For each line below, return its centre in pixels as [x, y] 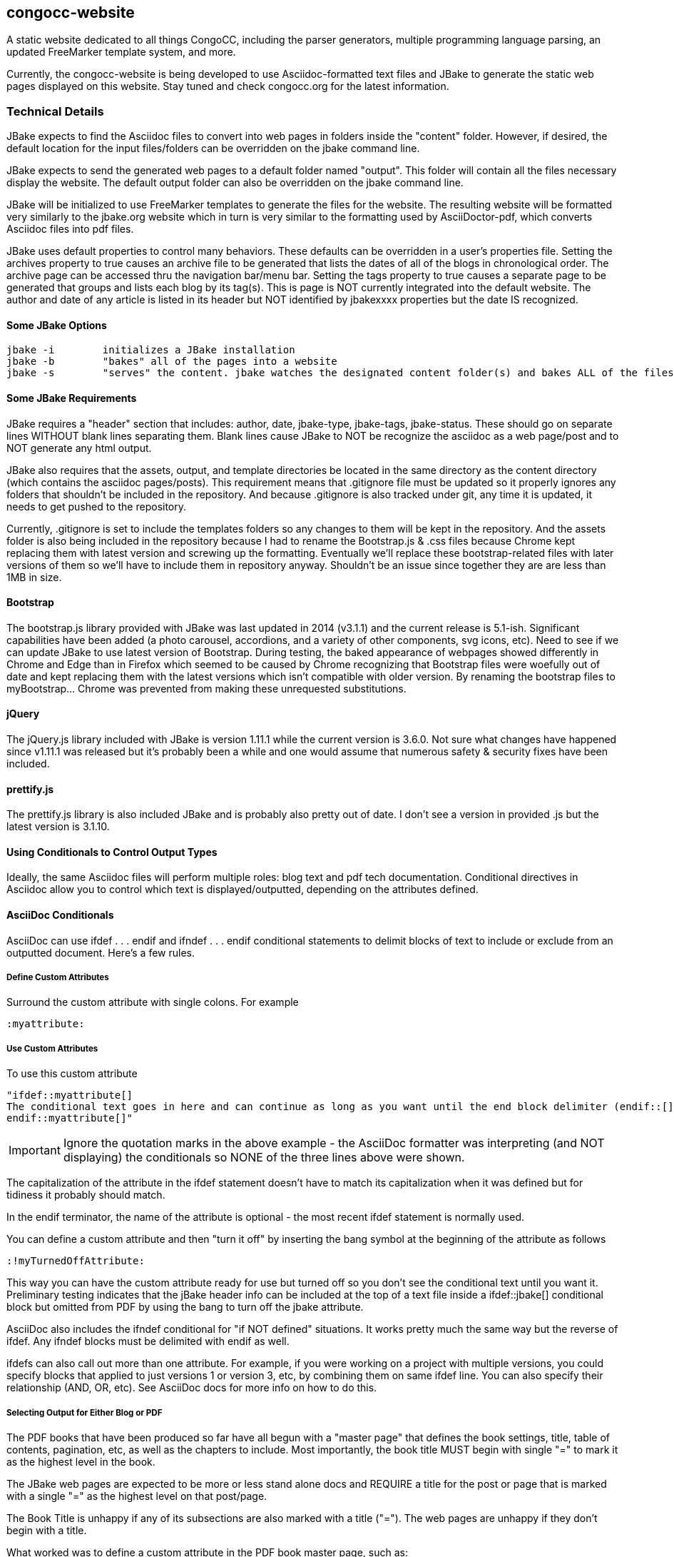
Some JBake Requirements [72, 398]
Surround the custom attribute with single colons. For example [153, 1002]
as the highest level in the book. [81, 1462]
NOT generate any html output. [79, 448]
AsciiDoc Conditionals [60, 915]
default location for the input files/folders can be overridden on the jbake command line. [213, 148]
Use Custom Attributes [52, 1048]
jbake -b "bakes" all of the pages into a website [172, 362]
